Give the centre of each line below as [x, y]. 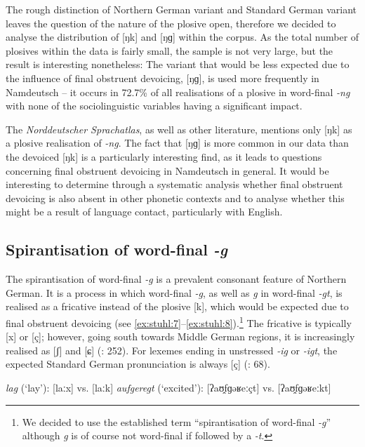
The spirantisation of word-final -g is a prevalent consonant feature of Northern [176, 279]
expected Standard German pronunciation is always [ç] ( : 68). [138, 364]
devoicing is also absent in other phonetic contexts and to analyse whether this [175, 198]
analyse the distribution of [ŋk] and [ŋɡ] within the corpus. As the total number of [182, 37]
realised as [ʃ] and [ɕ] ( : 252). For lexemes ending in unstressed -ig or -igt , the [172, 350]
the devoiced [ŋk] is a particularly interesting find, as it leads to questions [164, 156]
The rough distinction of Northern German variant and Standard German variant [181, 9]
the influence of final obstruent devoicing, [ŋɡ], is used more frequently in [162, 78]
